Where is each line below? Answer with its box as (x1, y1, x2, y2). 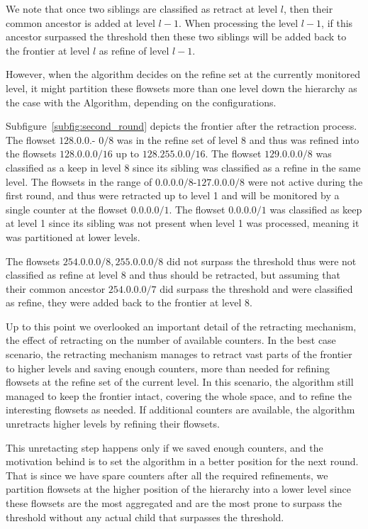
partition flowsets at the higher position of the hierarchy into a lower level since (6, 481, 351, 496)
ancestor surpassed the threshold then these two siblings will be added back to (6, 29, 347, 44)
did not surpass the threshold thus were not (166, 253, 357, 268)
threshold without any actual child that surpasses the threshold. (6, 509, 284, 524)
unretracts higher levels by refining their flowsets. (6, 416, 220, 431)
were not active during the (247, 174, 363, 189)
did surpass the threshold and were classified (160, 281, 353, 296)
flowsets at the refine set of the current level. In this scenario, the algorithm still (6, 374, 354, 389)
